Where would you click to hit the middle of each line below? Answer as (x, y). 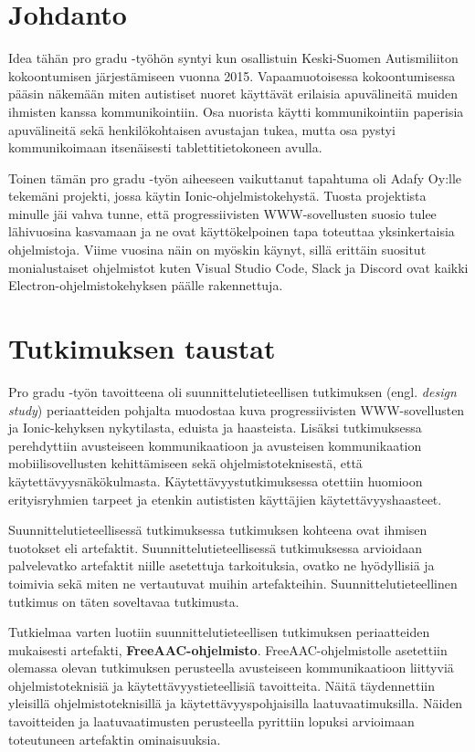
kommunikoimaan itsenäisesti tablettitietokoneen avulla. (165, 147)
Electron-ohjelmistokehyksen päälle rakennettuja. (146, 285)
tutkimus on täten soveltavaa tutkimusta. (124, 601)
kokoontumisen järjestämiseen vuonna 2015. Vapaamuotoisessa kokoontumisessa (232, 75)
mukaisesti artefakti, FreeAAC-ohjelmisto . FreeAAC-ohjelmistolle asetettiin (228, 649)
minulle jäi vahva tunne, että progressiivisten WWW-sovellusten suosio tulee (222, 213)
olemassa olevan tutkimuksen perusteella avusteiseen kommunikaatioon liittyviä (231, 668)
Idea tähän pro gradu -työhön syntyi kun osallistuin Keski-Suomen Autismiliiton (233, 58)
